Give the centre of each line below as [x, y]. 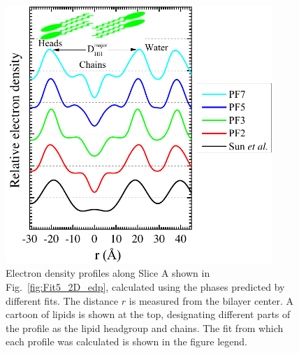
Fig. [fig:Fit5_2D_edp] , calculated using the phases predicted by [145, 287]
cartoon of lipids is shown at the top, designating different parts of [148, 314]
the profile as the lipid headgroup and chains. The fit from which [145, 327]
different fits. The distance [62, 300]
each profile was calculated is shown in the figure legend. [127, 341]
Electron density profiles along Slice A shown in [108, 273]
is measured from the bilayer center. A [211, 300]
